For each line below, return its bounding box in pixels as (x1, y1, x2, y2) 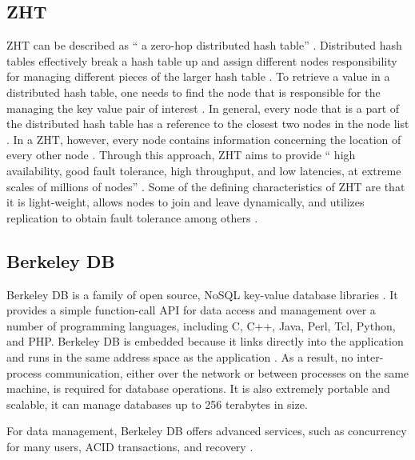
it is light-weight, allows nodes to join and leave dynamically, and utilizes (6, 194, 365, 210)
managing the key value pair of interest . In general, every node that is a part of (6, 99, 400, 116)
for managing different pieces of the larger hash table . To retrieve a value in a (6, 68, 390, 85)
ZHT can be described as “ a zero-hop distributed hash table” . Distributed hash (6, 37, 402, 54)
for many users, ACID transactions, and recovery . (6, 438, 253, 454)
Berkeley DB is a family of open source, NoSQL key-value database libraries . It (6, 286, 398, 302)
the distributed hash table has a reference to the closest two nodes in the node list (6, 115, 409, 132)
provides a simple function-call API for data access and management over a (6, 302, 376, 318)
